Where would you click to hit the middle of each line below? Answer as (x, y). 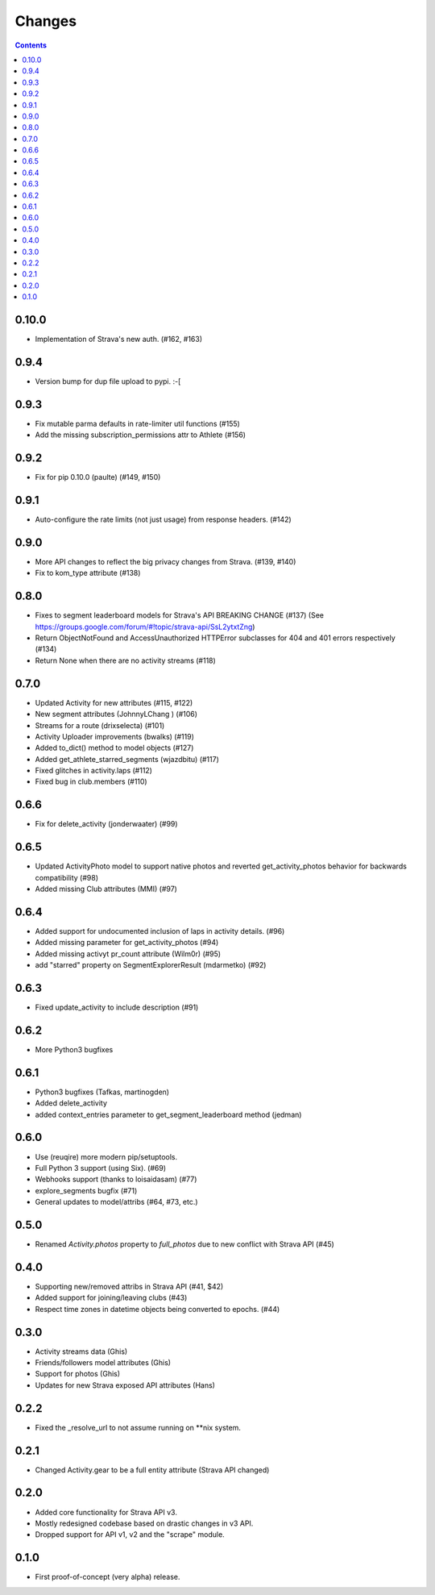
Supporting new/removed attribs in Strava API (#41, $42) (129, 1286)
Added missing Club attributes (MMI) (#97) (106, 889)
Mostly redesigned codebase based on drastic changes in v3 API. (144, 1523)
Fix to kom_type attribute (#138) (88, 573)
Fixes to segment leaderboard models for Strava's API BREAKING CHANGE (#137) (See (180, 615)
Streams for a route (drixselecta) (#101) (100, 725)
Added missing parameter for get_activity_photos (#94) (127, 943)
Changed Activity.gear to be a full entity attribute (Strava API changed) (152, 1470)
